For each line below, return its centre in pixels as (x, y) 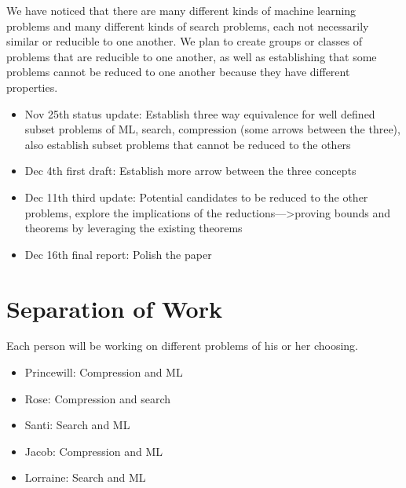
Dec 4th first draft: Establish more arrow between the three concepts (190, 171)
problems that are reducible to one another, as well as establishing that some (192, 56)
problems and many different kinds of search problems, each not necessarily (188, 25)
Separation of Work (114, 308)
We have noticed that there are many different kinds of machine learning (181, 10)
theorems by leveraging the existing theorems (134, 228)
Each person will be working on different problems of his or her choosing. (182, 346)
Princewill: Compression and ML (104, 372)
